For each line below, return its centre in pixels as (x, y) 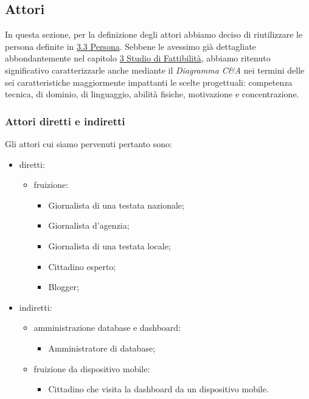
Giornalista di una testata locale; (109, 245)
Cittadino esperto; (82, 266)
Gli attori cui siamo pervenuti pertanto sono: (89, 143)
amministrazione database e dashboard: (107, 328)
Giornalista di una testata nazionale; (116, 205)
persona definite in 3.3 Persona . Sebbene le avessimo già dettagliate (130, 46)
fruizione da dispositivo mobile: (92, 368)
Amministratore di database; (102, 348)
